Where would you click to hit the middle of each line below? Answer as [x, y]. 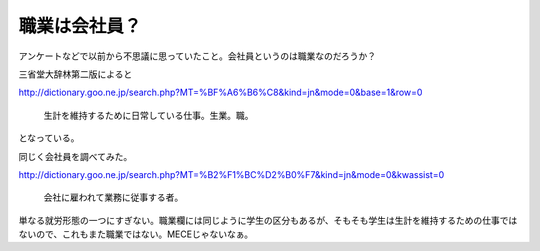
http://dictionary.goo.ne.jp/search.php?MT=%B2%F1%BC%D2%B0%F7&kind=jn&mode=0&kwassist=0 [231, 174]
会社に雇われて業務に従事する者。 [113, 197]
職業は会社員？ [80, 26]
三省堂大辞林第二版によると [75, 74]
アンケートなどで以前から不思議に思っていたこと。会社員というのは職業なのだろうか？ [197, 56]
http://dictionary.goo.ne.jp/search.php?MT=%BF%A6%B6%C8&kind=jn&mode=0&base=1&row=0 [220, 92]
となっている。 [49, 138]
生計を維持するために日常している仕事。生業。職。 [148, 115]
